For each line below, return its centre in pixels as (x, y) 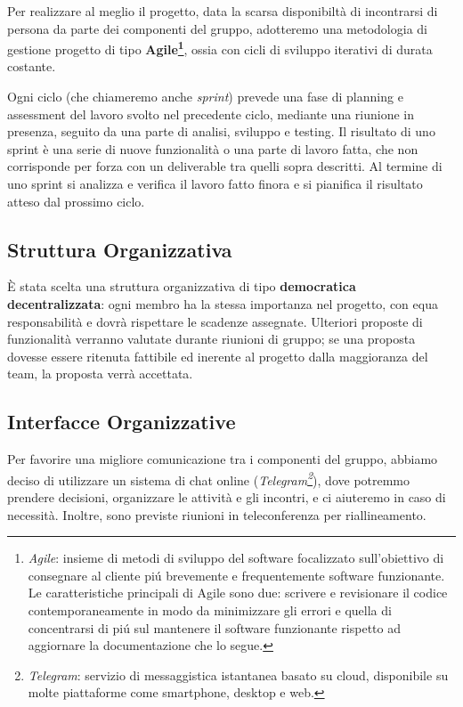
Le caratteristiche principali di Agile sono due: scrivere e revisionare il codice (238, 593)
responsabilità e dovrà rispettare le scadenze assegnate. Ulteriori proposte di (215, 321)
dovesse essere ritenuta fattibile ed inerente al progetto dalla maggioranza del (218, 356)
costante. (32, 66)
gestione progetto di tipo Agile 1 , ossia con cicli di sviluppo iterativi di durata (220, 48)
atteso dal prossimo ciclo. (76, 201)
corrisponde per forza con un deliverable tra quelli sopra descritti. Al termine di (225, 166)
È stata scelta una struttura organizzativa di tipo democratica (182, 286)
